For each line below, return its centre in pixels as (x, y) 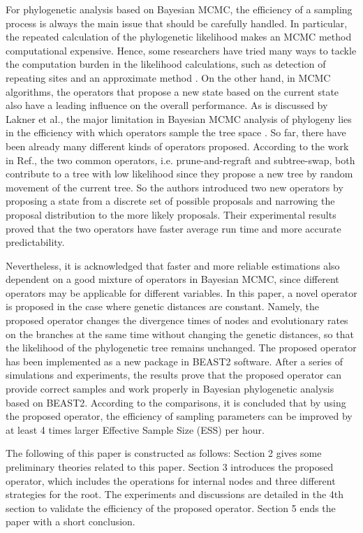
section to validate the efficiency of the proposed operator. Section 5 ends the (171, 508)
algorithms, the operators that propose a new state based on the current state (172, 91)
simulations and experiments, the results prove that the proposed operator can (173, 375)
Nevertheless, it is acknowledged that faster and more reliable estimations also (173, 265)
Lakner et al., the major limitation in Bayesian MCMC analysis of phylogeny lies (179, 118)
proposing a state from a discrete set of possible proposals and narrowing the (170, 201)
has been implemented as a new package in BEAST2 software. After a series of (175, 361)
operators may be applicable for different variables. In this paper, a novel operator (181, 292)
